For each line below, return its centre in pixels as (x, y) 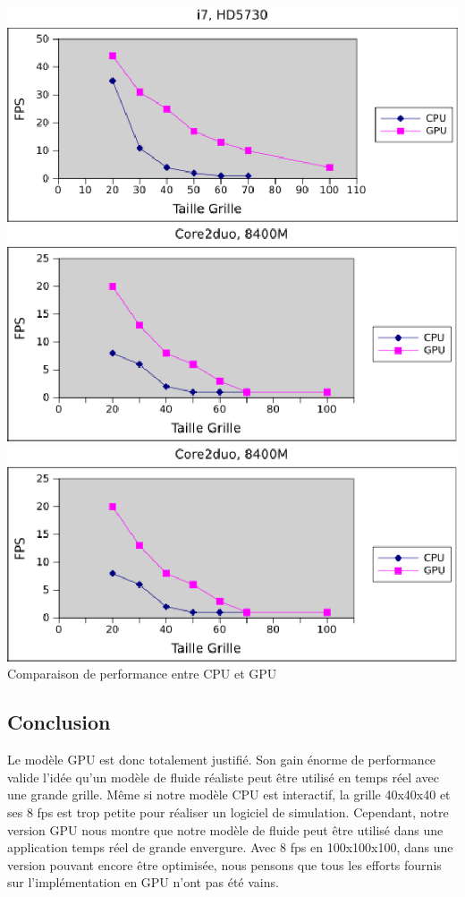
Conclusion (59, 722)
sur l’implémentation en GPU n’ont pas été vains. (143, 882)
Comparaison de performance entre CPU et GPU (142, 674)
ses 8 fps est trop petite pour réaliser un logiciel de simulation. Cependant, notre (228, 812)
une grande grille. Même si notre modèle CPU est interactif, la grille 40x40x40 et (229, 794)
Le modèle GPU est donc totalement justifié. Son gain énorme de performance (222, 760)
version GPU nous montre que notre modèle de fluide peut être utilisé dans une (225, 829)
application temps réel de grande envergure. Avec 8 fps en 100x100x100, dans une (230, 847)
